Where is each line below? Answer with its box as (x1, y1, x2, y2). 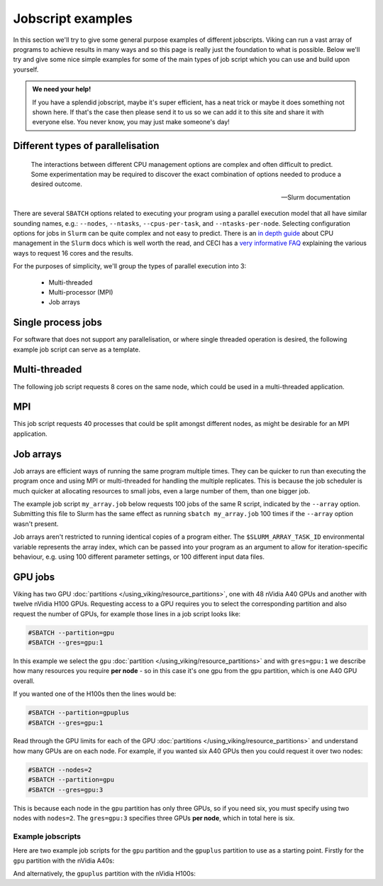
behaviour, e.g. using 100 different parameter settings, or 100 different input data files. (13, 552, 265, 561)
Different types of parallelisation (13, 140, 160, 152)
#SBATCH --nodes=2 (28, 765, 92, 774)
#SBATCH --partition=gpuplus (28, 709, 130, 717)
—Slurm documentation (281, 192, 350, 202)
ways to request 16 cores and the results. (13, 248, 134, 257)
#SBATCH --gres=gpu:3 (28, 785, 104, 794)
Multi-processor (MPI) (48, 288, 113, 296)
